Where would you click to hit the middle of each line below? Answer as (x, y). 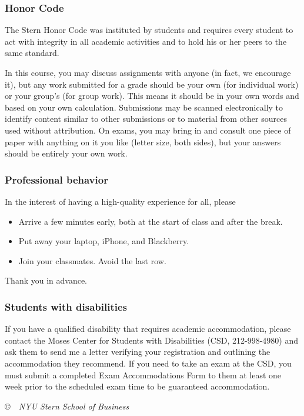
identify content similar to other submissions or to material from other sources (146, 119)
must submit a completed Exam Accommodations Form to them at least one (143, 375)
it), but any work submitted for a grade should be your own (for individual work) (152, 84)
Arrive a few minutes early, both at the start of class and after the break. (151, 221)
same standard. (32, 53)
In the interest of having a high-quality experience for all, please (120, 201)
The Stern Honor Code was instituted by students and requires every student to (149, 30)
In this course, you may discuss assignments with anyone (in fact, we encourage (148, 72)
